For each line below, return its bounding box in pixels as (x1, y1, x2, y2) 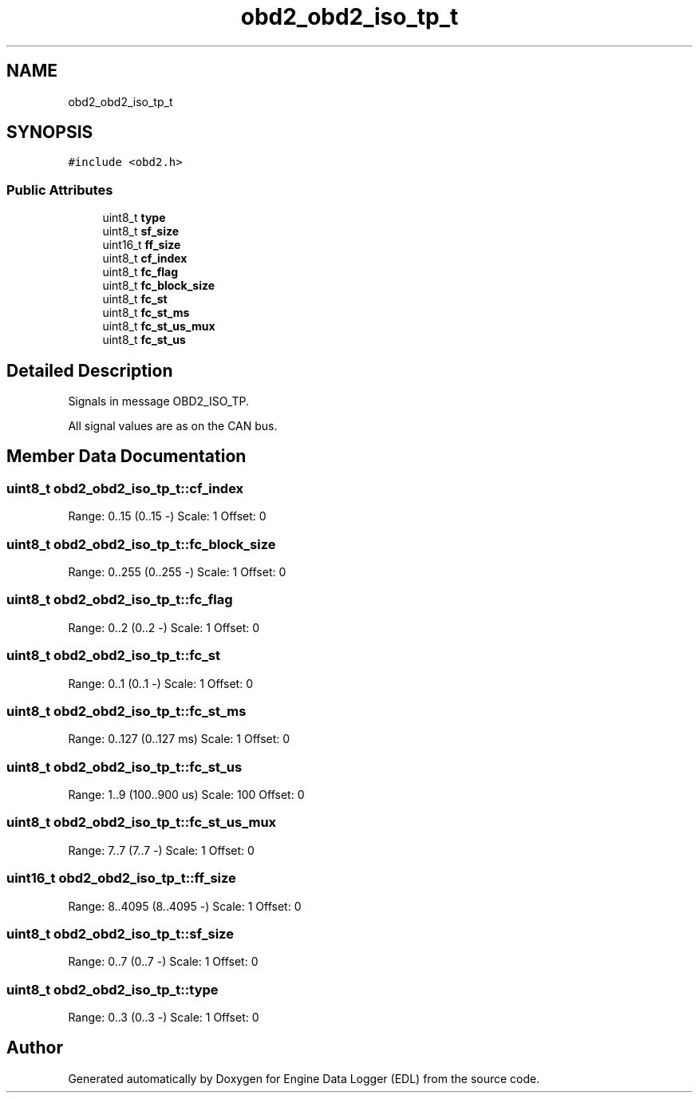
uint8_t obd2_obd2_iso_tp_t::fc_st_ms (6, 702, 247, 719)
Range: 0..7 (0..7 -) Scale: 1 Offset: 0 (68, 955, 259, 969)
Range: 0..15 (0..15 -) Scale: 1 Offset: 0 (68, 509, 267, 524)
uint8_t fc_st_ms (102, 306, 190, 320)
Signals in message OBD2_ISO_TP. (68, 394, 249, 409)
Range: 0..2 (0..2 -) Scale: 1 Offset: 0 (68, 620, 260, 634)
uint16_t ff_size (102, 238, 181, 252)
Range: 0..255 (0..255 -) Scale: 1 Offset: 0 (68, 565, 286, 579)
